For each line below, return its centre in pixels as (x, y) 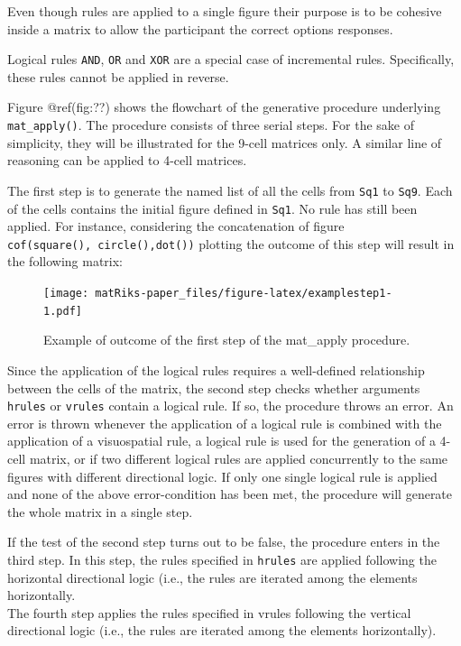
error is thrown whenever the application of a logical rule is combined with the (225, 423)
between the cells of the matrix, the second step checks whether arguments (214, 388)
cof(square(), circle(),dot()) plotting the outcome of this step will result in (231, 243)
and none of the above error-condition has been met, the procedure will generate (230, 494)
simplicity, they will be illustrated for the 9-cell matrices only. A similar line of (225, 142)
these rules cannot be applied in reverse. (118, 76)
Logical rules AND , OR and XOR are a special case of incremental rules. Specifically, (231, 59)
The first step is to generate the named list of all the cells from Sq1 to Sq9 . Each (230, 190)
